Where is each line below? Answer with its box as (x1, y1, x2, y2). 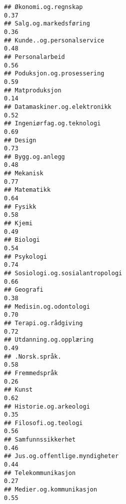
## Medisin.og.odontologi (4, 303, 90, 310)
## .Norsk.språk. (4, 353, 61, 360)
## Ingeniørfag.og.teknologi (4, 120, 101, 127)
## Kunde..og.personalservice (4, 36, 104, 44)
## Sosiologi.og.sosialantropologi (4, 270, 122, 277)
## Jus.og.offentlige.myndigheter (4, 453, 119, 460)
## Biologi (4, 236, 40, 244)
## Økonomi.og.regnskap (4, 3, 83, 10)
